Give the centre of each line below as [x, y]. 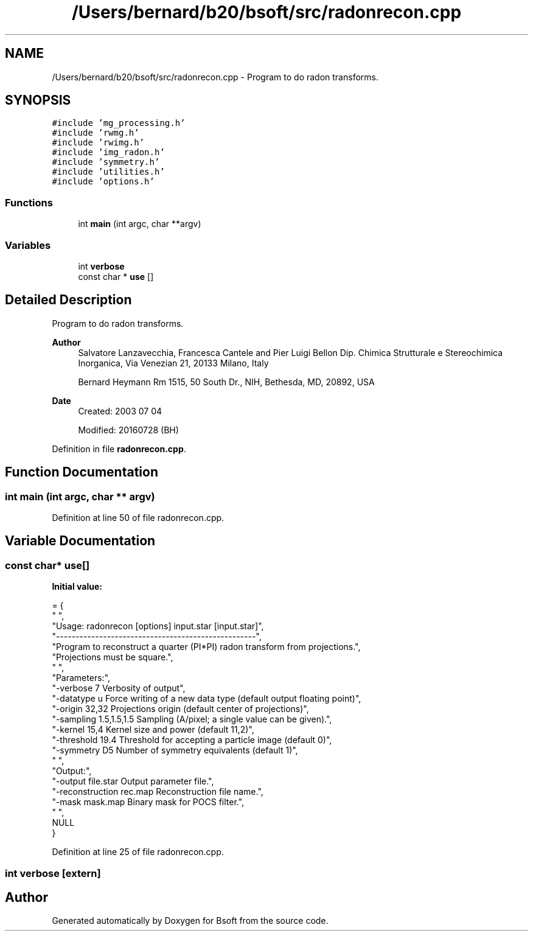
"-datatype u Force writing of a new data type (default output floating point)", [207, 699]
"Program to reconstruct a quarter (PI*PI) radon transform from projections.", [206, 647]
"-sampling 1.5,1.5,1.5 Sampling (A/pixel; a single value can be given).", [192, 719]
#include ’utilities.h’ [108, 172]
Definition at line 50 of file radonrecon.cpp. [138, 518]
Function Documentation [82, 472]
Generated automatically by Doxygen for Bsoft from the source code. [190, 921]
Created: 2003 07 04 [120, 411]
